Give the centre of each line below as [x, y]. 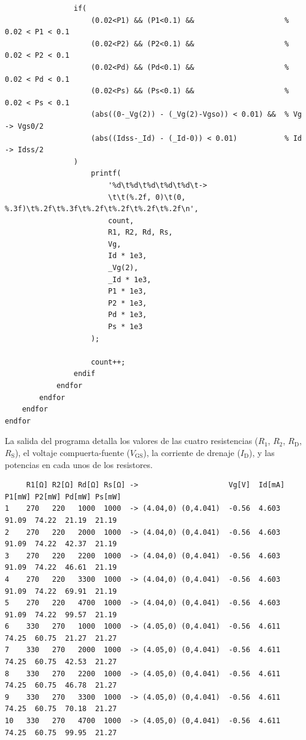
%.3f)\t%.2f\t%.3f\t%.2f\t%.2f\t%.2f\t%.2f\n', [102, 209]
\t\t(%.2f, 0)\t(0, [147, 197]
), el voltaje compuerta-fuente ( [72, 452]
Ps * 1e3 [125, 327]
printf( [106, 174]
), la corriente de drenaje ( [192, 452]
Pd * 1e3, [127, 315]
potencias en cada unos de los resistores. [79, 464]
